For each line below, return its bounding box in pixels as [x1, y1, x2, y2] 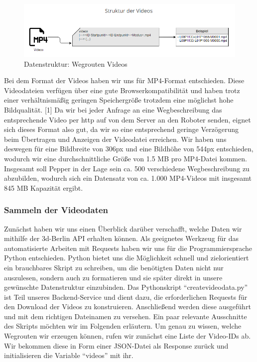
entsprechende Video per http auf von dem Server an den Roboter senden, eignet [4, 114, 251, 124]
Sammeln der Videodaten [4, 204, 109, 216]
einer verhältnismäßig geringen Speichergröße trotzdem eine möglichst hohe [4, 95, 234, 105]
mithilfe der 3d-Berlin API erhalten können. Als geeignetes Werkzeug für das [4, 233, 239, 243]
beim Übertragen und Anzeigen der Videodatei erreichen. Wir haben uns [4, 133, 227, 144]
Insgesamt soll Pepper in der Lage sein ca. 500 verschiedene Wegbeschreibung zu [4, 163, 250, 173]
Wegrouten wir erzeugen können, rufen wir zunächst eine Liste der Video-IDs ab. [4, 331, 251, 341]
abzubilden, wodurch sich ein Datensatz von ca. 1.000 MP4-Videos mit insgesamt [4, 173, 252, 183]
